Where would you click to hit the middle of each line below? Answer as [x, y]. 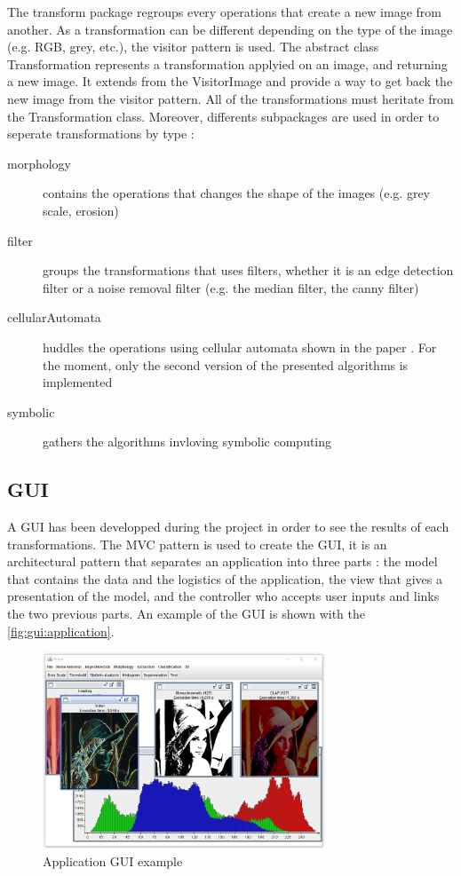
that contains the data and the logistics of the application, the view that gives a [225, 578]
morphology [40, 163]
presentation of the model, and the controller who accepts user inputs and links [223, 596]
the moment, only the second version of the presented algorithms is [226, 364]
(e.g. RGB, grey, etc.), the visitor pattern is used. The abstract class [193, 47]
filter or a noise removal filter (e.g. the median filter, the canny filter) [231, 287]
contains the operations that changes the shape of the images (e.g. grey [236, 193]
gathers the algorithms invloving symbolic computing [187, 442]
